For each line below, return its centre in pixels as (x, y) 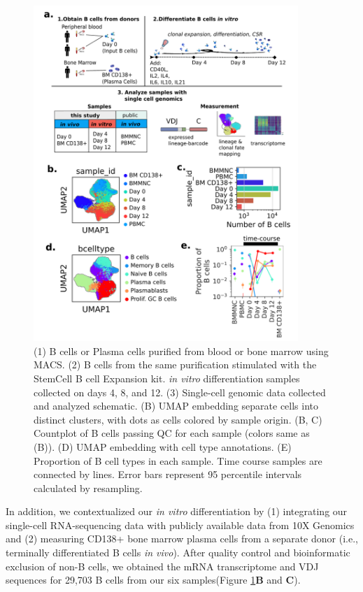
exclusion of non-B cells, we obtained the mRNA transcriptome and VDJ (162, 566)
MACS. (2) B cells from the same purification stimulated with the (175, 364)
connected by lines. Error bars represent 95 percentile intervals (168, 474)
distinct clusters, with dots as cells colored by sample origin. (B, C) (178, 419)
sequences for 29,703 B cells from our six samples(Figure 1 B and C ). (153, 580)
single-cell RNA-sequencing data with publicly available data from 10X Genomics (180, 525)
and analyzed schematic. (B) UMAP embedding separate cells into (176, 406)
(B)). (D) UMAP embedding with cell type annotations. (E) (163, 446)
